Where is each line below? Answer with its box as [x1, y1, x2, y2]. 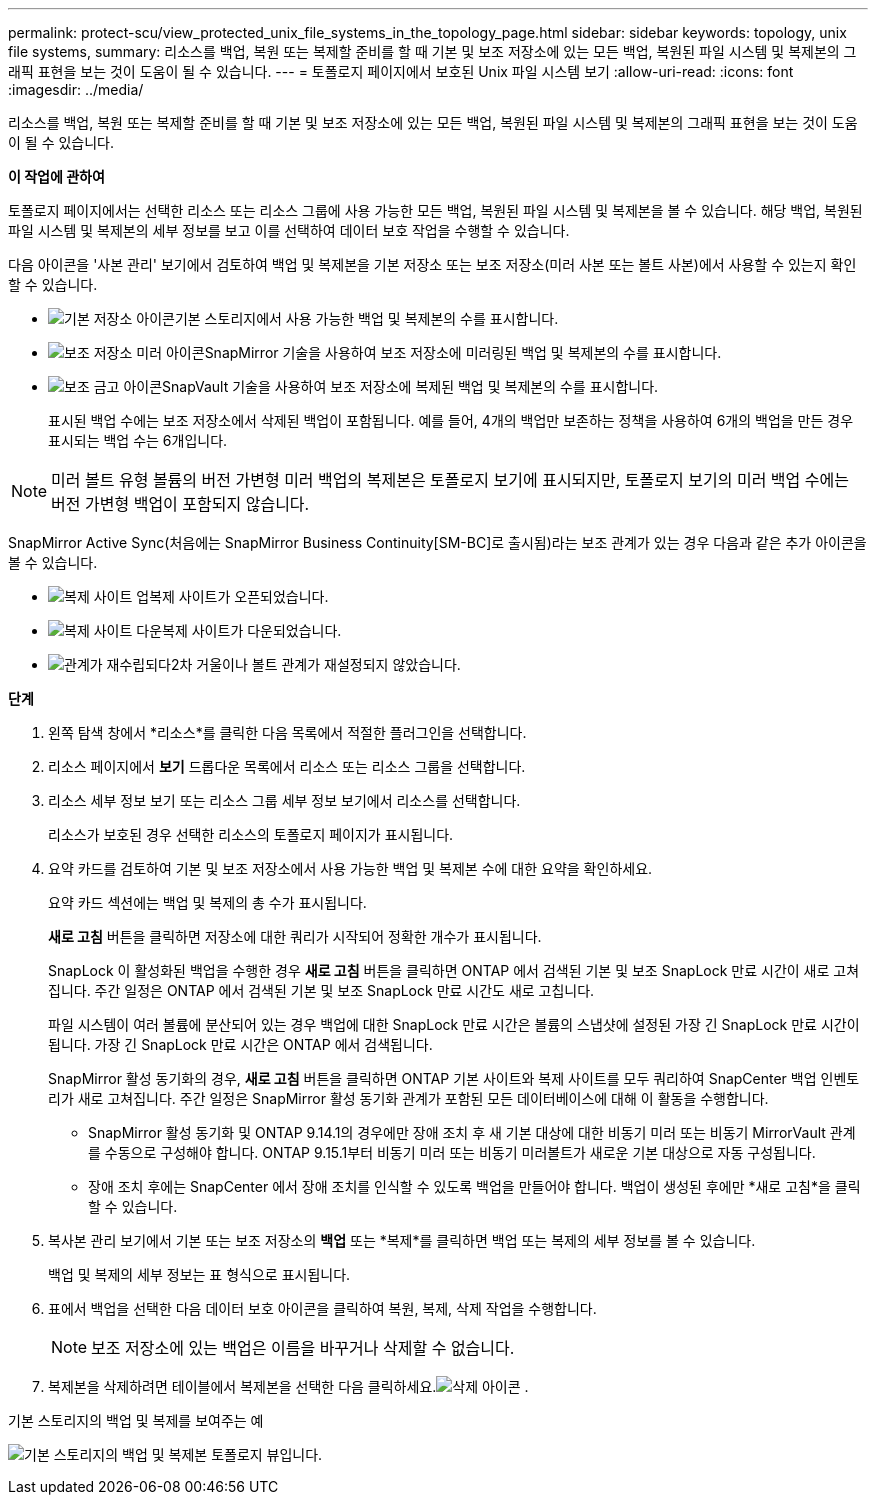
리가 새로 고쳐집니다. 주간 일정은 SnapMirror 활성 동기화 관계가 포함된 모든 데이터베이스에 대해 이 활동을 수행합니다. [48, 1090, 769, 1107]
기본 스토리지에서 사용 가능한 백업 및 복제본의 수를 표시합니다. [174, 310, 559, 327]
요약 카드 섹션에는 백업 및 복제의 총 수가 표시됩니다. [48, 894, 367, 911]
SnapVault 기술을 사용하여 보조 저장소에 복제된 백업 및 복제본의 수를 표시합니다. [162, 378, 659, 395]
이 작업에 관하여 [8, 168, 105, 185]
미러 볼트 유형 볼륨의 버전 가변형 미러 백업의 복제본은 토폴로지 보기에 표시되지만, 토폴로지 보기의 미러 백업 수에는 [51, 470, 849, 490]
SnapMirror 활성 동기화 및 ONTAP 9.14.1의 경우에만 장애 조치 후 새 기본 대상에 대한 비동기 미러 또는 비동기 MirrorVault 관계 [88, 1124, 856, 1141]
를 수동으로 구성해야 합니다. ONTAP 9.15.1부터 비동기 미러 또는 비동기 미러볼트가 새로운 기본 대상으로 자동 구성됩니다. [88, 1144, 816, 1161]
